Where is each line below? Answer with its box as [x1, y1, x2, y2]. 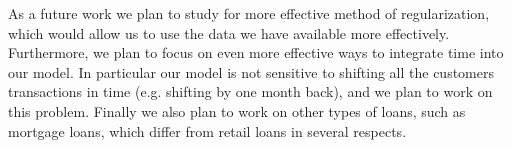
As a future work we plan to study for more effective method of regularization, [8, 3, 490, 23]
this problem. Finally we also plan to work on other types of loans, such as [8, 100, 466, 121]
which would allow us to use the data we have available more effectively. [8, 22, 450, 43]
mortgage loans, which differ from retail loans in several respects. [8, 120, 407, 141]
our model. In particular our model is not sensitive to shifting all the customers [8, 61, 494, 82]
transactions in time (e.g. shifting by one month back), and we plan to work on [8, 81, 493, 102]
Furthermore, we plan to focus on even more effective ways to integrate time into [8, 42, 504, 63]
